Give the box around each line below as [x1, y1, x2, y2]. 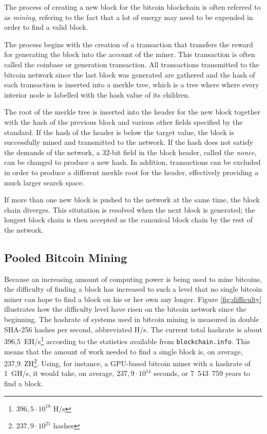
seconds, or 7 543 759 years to [154, 368, 250, 379]
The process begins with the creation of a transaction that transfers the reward [4, 39, 253, 49]
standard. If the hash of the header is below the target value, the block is [4, 126, 235, 137]
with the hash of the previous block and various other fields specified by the [4, 116, 243, 127]
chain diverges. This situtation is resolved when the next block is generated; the [4, 204, 255, 215]
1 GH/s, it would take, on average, [4, 368, 115, 379]
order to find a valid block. [4, 22, 88, 32]
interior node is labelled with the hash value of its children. [4, 89, 190, 100]
